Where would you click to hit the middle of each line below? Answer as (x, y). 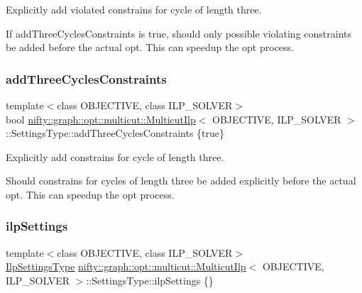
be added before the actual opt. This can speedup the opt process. (150, 47)
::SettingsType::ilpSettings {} (150, 280)
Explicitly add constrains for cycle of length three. (115, 156)
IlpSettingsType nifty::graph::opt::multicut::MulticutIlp (126, 266)
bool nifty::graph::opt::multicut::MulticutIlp (101, 119)
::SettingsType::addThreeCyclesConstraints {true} (115, 133)
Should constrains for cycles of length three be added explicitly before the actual (181, 181)
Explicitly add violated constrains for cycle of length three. (134, 9)
